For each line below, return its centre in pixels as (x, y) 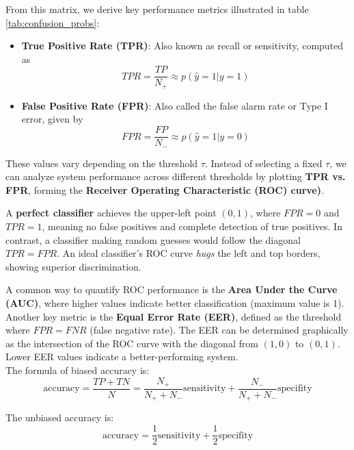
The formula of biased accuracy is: (78, 370)
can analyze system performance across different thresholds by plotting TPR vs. (176, 176)
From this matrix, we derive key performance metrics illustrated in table (157, 9)
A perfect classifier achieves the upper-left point (111, 213)
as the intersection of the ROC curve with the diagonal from (132, 343)
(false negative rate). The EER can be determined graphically (219, 330)
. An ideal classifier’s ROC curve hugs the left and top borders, (189, 253)
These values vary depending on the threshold (102, 163)
